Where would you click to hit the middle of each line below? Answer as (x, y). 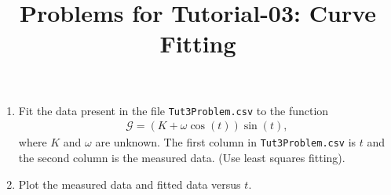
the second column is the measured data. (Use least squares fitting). (182, 157)
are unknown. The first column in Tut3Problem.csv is (226, 142)
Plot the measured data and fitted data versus (130, 184)
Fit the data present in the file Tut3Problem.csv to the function (174, 110)
